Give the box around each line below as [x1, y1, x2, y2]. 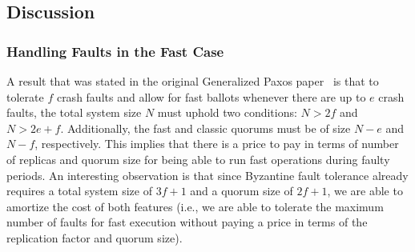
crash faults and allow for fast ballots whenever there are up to [56, 88, 366, 105]
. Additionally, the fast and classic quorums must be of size [60, 119, 351, 136]
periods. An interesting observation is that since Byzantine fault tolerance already [6, 166, 409, 183]
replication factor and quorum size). [6, 229, 183, 246]
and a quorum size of [190, 182, 293, 199]
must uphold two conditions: [157, 104, 297, 121]
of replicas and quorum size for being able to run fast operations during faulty [6, 150, 390, 167]
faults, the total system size [6, 104, 142, 121]
